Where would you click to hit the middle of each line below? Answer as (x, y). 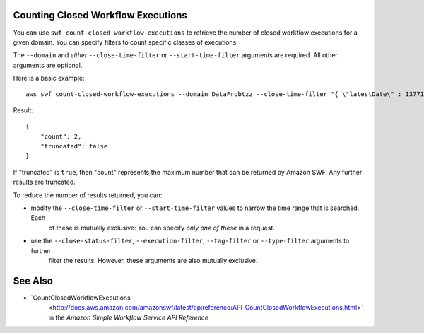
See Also (33, 280)
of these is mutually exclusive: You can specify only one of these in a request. (161, 228)
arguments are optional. (48, 65)
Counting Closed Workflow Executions (100, 15)
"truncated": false (74, 146)
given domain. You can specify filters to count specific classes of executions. (125, 42)
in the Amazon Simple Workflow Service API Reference (128, 317)
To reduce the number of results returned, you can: (88, 195)
